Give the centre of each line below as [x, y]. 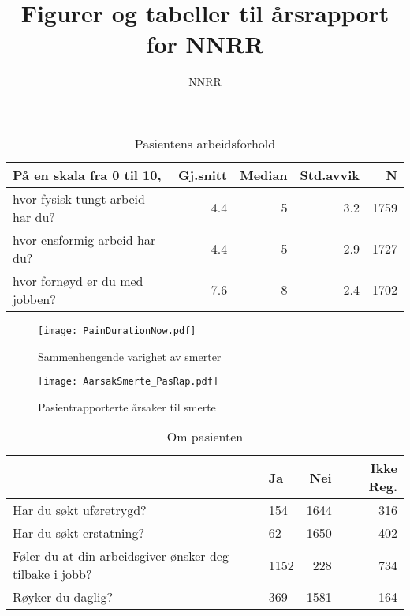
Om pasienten [205, 437]
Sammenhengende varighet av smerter [130, 356]
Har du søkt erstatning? [78, 533]
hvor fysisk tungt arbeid [79, 198]
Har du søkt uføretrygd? [80, 510]
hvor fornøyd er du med [78, 280]
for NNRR [205, 44]
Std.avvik [330, 175]
